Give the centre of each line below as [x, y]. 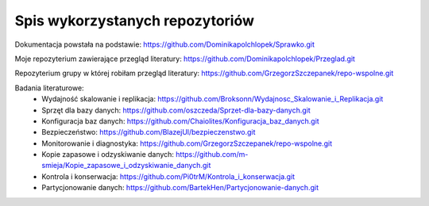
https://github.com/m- [212, 154]
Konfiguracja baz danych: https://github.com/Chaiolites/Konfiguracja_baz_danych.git [180, 121]
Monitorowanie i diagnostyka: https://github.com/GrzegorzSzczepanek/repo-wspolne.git [187, 143]
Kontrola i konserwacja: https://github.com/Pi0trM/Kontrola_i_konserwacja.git [168, 176]
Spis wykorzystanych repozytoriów [134, 21]
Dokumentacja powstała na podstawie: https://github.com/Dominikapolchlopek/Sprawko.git [165, 44]
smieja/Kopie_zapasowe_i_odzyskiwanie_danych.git [126, 166]
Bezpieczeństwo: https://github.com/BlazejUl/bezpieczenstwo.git [149, 132]
